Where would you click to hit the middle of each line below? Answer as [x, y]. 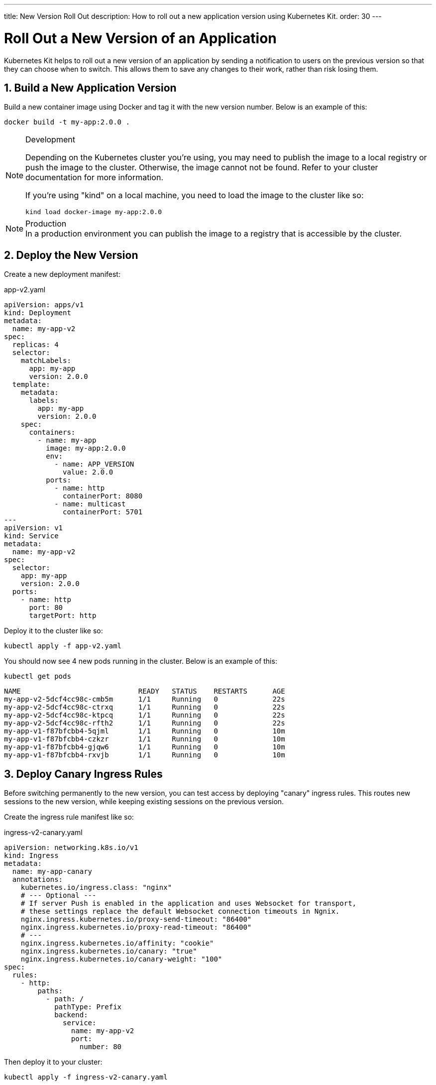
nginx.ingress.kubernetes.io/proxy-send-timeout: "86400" [136, 919]
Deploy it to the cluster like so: [54, 631]
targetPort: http [63, 616]
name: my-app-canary [52, 872]
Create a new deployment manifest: [62, 274]
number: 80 [101, 1047]
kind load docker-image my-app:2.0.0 [94, 212]
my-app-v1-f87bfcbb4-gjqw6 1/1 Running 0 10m [145, 747]
